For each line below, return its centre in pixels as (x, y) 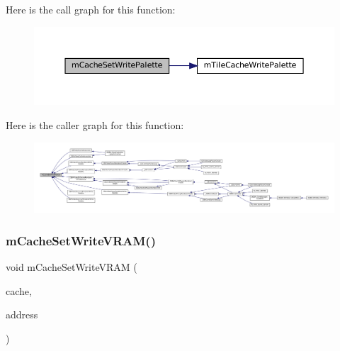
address (22, 314)
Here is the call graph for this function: (91, 9)
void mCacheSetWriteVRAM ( (72, 267)
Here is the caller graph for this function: (95, 124)
